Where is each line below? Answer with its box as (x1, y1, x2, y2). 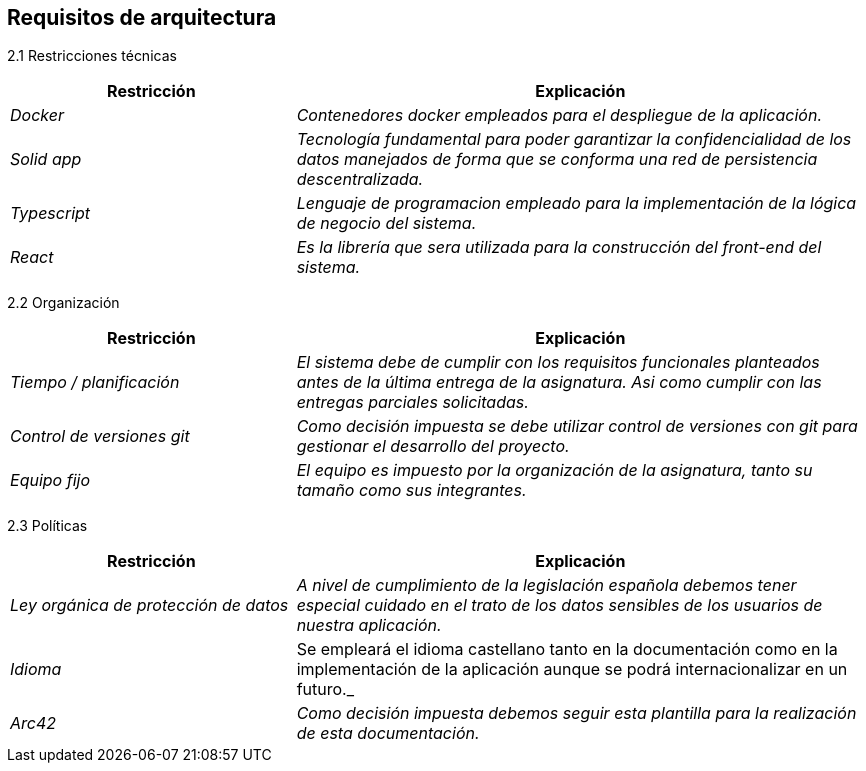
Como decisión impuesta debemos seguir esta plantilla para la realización (296, 703, 857, 724)
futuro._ (296, 679, 354, 700)
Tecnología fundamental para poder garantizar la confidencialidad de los (296, 129, 852, 150)
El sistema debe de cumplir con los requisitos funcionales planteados (296, 352, 820, 373)
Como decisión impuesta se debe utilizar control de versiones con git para (296, 416, 858, 437)
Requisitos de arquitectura (7, 5, 277, 30)
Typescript (10, 203, 91, 224)
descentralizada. (296, 169, 424, 190)
